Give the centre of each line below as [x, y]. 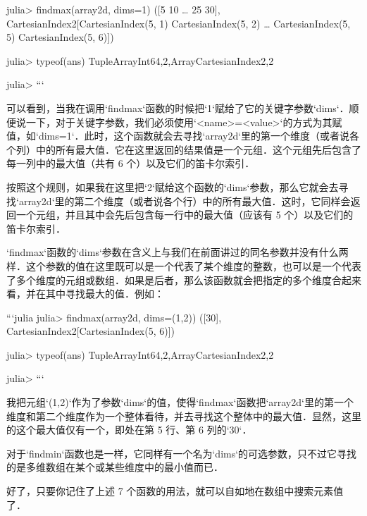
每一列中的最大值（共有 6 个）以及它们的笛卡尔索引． [131, 163]
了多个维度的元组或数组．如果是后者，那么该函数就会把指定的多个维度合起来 [184, 279]
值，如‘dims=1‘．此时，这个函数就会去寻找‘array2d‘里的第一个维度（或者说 [178, 136]
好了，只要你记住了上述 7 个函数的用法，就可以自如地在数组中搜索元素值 [175, 491]
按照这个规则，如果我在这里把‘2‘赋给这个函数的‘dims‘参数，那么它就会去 [173, 186]
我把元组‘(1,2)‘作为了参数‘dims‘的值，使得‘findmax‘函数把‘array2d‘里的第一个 [180, 402]
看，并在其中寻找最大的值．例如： [85, 294]
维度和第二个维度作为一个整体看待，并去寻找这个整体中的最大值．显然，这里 [184, 416]
